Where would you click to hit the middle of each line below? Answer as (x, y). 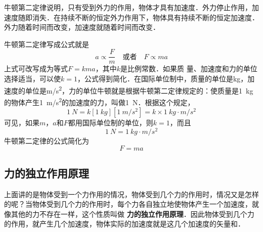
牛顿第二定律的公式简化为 (47, 140)
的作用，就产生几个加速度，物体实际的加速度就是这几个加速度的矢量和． (124, 224)
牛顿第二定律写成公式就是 (47, 44)
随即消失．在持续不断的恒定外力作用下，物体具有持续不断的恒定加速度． (138, 17)
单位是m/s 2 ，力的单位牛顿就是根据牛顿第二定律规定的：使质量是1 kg (139, 89)
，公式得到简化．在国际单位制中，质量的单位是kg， (162, 79)
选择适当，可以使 (32, 79)
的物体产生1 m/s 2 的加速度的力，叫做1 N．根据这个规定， (99, 101)
